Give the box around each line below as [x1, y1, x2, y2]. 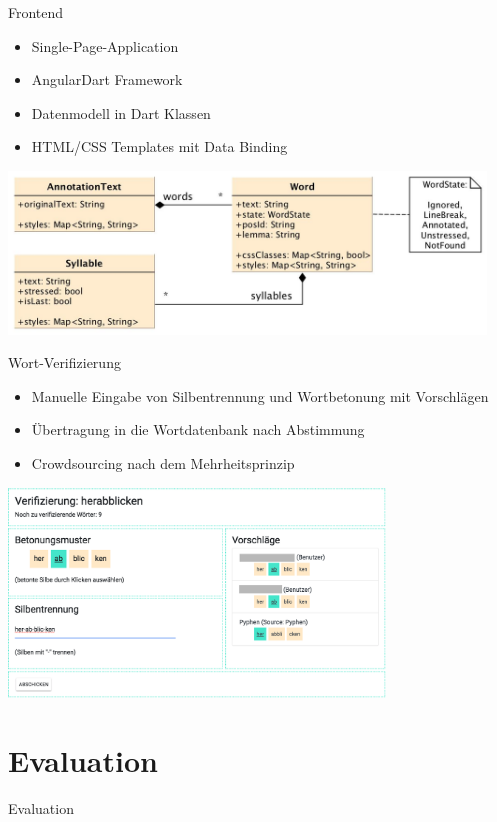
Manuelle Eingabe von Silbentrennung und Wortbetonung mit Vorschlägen [31, 385, 489, 406]
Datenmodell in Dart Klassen [31, 102, 211, 123]
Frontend [8, 2, 64, 22]
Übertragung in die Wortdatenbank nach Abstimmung [31, 419, 365, 440]
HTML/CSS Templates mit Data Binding [31, 136, 288, 157]
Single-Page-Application [31, 35, 179, 56]
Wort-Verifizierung [8, 352, 121, 373]
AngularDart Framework [31, 69, 183, 90]
